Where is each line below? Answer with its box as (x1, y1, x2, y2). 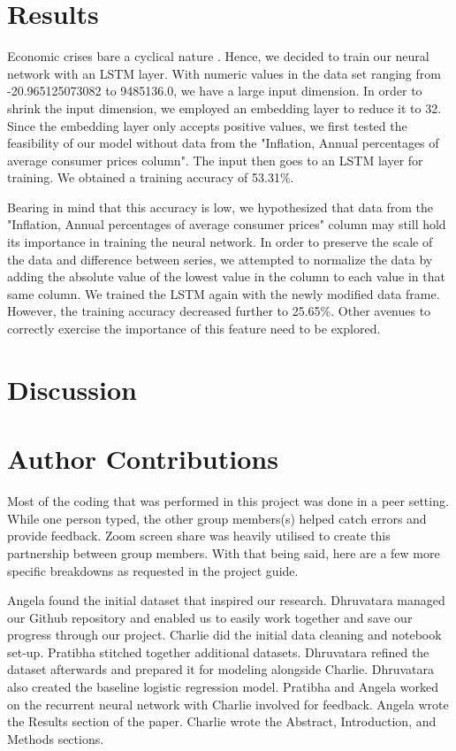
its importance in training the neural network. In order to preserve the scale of (7, 233, 433, 251)
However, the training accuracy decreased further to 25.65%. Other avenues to (7, 302, 431, 320)
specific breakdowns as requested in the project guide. (7, 561, 299, 579)
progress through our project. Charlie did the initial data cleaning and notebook (7, 625, 442, 644)
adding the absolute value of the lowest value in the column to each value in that (7, 267, 445, 286)
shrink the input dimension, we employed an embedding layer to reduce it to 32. (7, 98, 442, 117)
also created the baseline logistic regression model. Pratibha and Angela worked (7, 678, 439, 696)
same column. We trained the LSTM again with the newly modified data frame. (7, 284, 440, 303)
